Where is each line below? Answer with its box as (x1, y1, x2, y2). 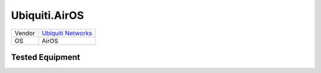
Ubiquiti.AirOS (11, 9, 84, 22)
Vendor (14, 29, 36, 37)
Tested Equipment (11, 52, 80, 62)
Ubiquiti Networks (42, 29, 92, 37)
